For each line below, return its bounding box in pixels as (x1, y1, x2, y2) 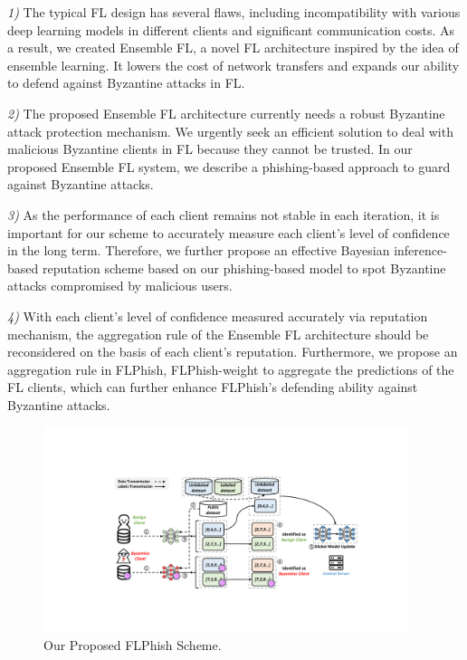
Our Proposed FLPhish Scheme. (43, 635, 222, 654)
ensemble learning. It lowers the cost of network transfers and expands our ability (7, 55, 460, 74)
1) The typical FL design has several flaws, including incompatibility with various (7, 3, 461, 21)
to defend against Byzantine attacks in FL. (7, 73, 245, 92)
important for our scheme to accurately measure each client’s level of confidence (7, 223, 450, 242)
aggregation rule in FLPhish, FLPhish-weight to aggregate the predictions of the (7, 359, 454, 378)
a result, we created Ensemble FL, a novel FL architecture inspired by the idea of (7, 38, 459, 57)
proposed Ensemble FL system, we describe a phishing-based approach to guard (7, 157, 451, 176)
